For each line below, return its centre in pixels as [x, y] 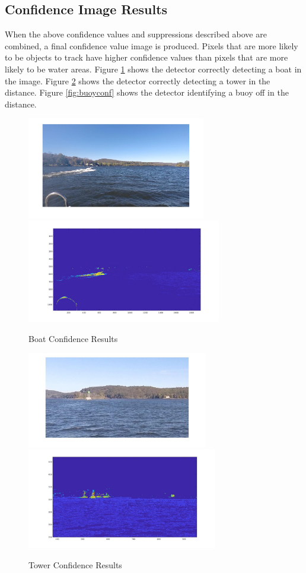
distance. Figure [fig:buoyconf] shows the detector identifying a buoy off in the [147, 92]
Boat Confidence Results [73, 338]
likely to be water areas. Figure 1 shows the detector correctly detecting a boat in [153, 69]
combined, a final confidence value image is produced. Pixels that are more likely [152, 45]
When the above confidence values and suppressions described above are [136, 34]
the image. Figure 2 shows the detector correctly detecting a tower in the [138, 80]
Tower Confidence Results [75, 564]
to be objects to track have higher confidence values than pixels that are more [146, 57]
